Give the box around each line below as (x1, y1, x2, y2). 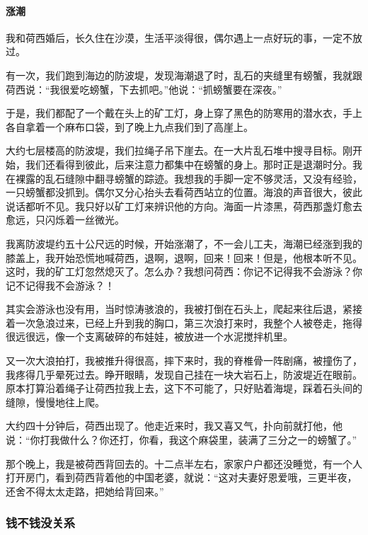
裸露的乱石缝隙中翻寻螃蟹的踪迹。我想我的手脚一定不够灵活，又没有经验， (15, 171, 362, 185)
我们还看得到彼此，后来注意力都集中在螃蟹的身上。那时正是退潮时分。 (25, 156, 352, 171)
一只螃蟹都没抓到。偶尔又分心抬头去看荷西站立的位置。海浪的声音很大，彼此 (6, 185, 362, 200)
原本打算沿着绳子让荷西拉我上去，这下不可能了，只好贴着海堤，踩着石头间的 (6, 381, 362, 396)
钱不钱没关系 (6, 514, 76, 531)
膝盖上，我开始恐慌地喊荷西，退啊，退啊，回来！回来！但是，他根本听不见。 (6, 250, 362, 265)
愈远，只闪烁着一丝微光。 (6, 212, 125, 227)
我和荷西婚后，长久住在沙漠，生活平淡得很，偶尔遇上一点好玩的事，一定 (6, 30, 343, 45)
